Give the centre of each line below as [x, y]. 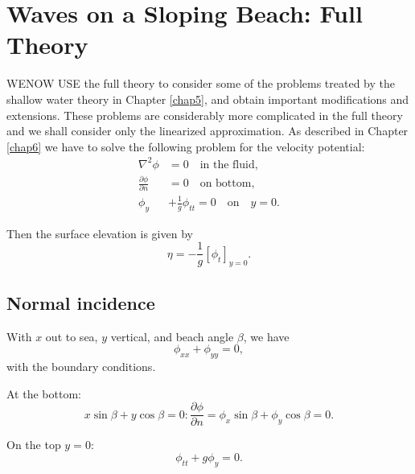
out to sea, [72, 336]
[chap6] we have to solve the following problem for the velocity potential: [186, 146]
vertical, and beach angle [172, 336]
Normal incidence [81, 302]
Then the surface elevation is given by [100, 233]
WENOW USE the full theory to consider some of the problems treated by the [201, 83]
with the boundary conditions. [81, 367]
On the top [34, 445]
